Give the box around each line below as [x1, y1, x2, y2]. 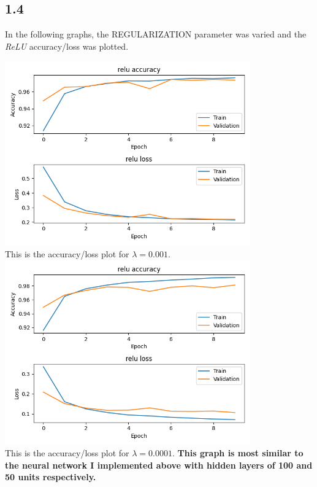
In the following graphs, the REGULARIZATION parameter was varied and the [5, 28, 307, 41]
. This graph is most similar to [172, 446, 304, 459]
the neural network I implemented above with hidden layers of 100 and [5, 458, 313, 471]
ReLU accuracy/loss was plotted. [5, 39, 129, 52]
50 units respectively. [5, 470, 96, 483]
